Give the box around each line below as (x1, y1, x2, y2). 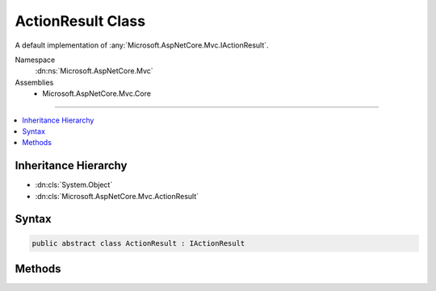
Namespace (15, 55, 56, 64)
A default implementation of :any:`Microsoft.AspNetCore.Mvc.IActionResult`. (15, 40, 270, 50)
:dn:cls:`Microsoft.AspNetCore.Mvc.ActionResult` (35, 191, 199, 201)
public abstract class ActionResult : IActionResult (31, 239, 245, 247)
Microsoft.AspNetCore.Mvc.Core (42, 89, 151, 98)
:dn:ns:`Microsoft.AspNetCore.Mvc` (35, 66, 153, 76)
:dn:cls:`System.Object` (35, 180, 113, 189)
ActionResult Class (15, 12, 145, 30)
